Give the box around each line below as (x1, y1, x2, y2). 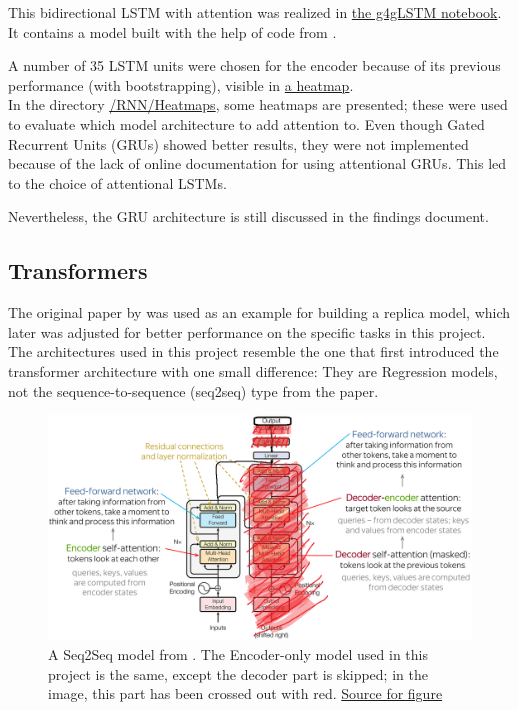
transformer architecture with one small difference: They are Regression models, (8, 360, 498, 381)
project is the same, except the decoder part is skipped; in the (48, 663, 428, 684)
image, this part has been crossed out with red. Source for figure (48, 683, 443, 704)
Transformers (8, 255, 148, 286)
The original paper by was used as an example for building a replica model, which (8, 302, 511, 323)
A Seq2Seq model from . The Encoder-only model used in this (48, 643, 428, 664)
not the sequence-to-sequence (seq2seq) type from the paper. (8, 380, 379, 401)
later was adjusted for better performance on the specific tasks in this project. (8, 321, 486, 342)
